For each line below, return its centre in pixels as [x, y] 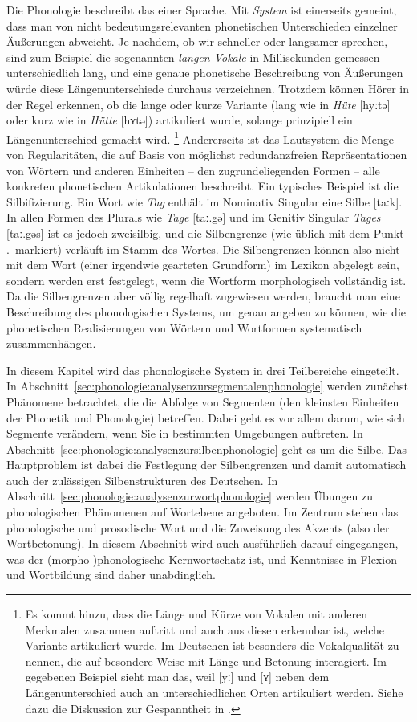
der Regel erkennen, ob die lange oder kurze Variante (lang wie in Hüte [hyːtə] [198, 104]
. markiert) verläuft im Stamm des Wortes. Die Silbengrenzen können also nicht [203, 249]
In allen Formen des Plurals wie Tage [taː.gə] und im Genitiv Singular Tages [194, 217]
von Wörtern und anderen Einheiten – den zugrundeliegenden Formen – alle [193, 170]
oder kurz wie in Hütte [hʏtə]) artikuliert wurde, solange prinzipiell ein [180, 120]
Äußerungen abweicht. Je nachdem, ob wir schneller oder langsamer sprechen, [197, 41]
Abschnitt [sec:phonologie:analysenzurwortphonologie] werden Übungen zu [190, 496]
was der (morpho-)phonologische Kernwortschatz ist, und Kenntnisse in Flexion [202, 559]
